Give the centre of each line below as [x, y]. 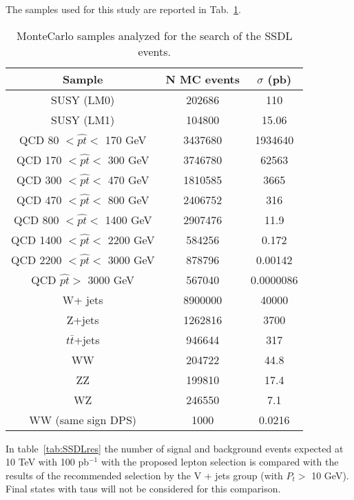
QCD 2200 [37, 259]
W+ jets [83, 299]
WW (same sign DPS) [83, 419]
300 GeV [128, 159]
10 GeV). [330, 475]
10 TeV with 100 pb [47, 462]
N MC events [203, 79]
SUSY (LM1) [83, 119]
